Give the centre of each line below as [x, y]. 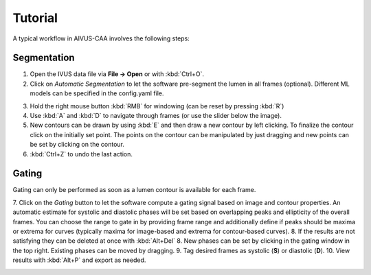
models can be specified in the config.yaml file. [97, 93]
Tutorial [35, 18]
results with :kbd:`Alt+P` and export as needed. [79, 260]
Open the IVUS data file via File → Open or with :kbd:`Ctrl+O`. [117, 74]
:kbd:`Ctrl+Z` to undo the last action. [81, 154]
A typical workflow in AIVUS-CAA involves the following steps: [101, 38]
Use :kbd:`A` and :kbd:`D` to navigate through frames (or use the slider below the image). [156, 116]
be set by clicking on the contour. [77, 145]
